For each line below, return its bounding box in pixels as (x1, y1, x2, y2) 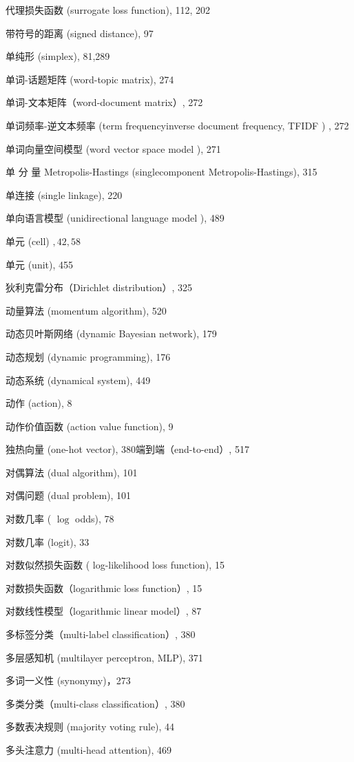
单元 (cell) (6, 233, 50, 248)
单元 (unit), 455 (6, 257, 74, 271)
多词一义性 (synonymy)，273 (6, 673, 131, 688)
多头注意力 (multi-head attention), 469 (6, 743, 172, 756)
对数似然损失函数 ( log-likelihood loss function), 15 (6, 558, 225, 572)
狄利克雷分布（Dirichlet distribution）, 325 (6, 280, 193, 295)
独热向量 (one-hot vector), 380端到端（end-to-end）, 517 (6, 442, 249, 456)
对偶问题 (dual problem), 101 (6, 488, 132, 502)
